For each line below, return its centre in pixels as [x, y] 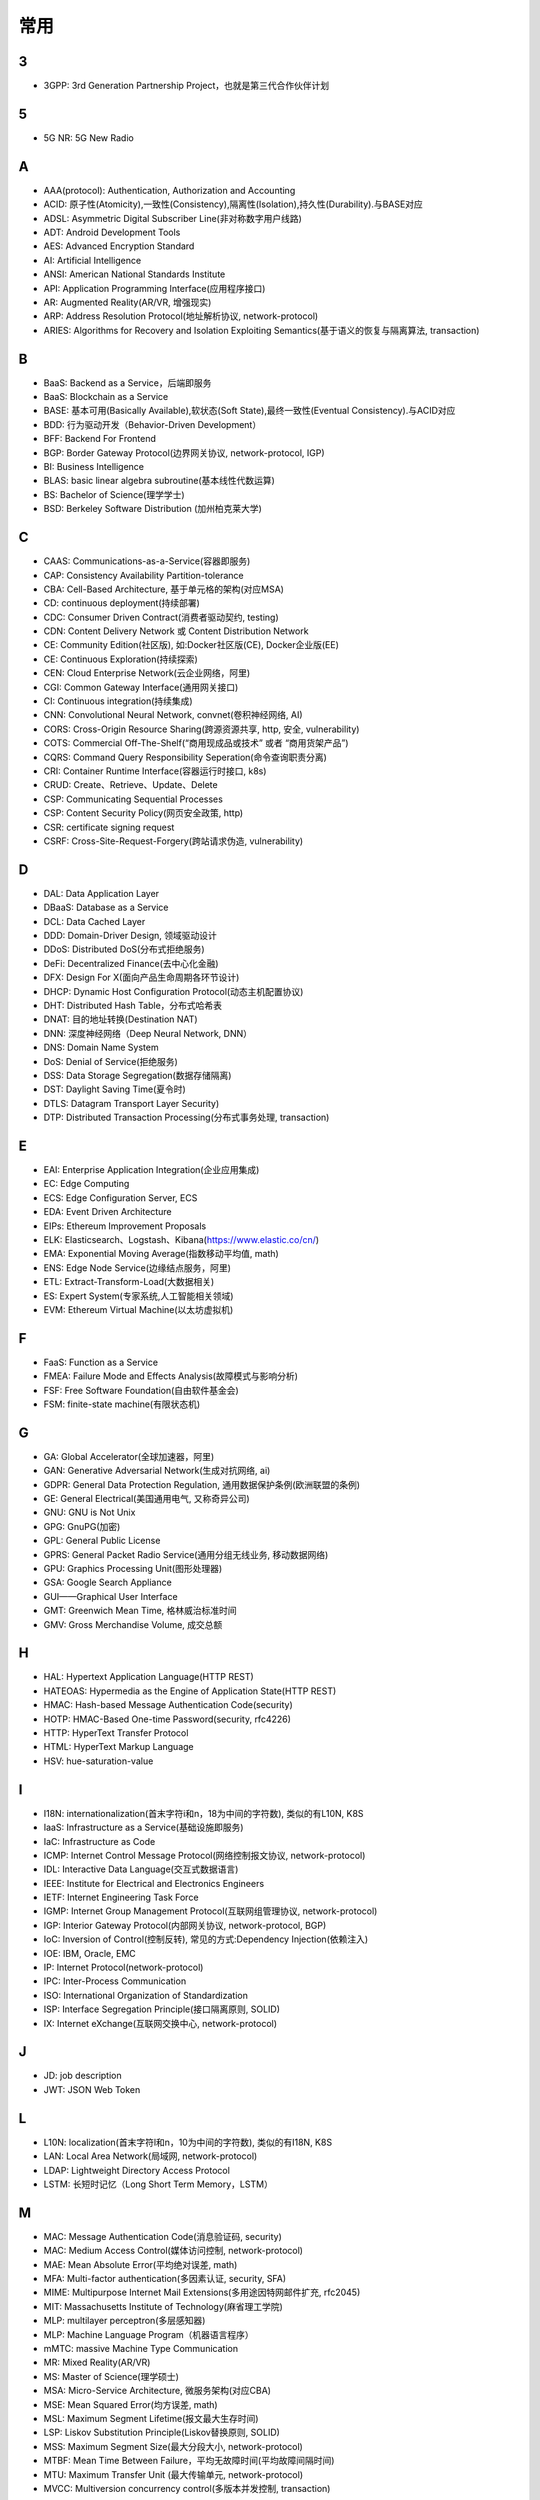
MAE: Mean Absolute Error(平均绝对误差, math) [140, 2264]
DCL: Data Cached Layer [94, 921]
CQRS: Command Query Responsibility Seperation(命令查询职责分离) [185, 757]
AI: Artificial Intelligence [92, 260]
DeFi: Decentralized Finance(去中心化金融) [131, 963]
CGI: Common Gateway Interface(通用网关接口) [141, 687]
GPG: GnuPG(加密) [82, 1526]
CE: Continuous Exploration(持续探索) [121, 659]
